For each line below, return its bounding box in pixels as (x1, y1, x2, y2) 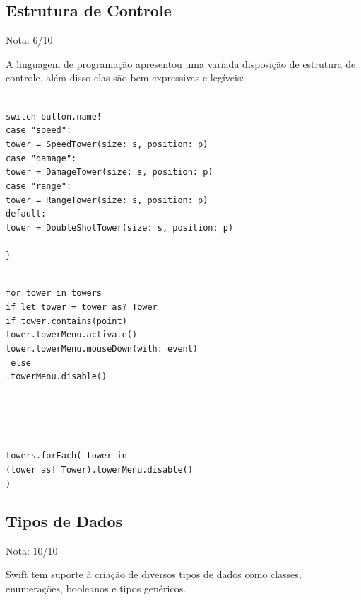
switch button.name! (6, 111, 102, 122)
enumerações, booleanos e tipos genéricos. (6, 580, 187, 595)
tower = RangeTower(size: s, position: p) (6, 195, 208, 205)
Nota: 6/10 (6, 33, 53, 47)
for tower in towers (6, 288, 102, 299)
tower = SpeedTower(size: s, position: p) (6, 139, 208, 149)
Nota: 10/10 (6, 543, 58, 558)
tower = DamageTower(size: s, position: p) (6, 167, 213, 178)
